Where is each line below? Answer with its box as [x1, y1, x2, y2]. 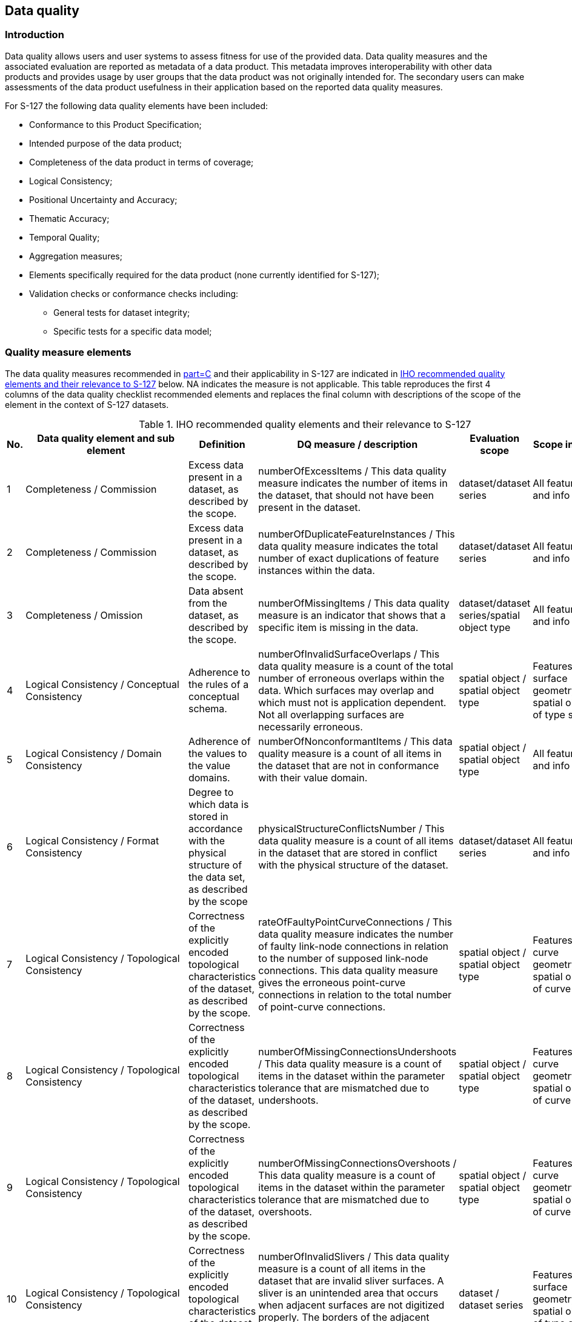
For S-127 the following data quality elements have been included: [5, 100, 268, 111]
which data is [188, 798, 249, 810]
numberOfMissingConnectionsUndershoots [258, 1045, 457, 1058]
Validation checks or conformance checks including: [29, 288, 239, 299]
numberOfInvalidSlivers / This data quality [258, 1250, 450, 1263]
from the [188, 596, 227, 609]
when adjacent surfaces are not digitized [258, 1298, 445, 1311]
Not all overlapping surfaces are [258, 708, 404, 721]
